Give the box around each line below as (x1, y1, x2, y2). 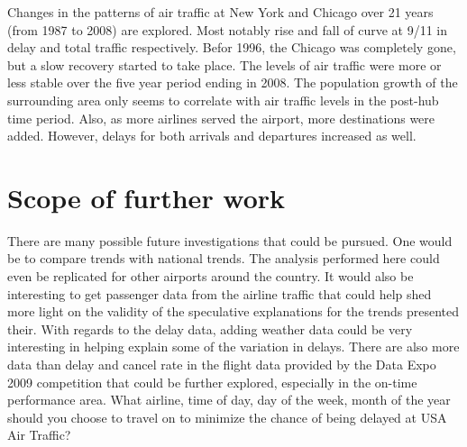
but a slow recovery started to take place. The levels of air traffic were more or (7, 55, 442, 74)
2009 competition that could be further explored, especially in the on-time (7, 372, 417, 391)
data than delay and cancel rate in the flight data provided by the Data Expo (7, 355, 436, 374)
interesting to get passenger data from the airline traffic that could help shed (7, 284, 432, 303)
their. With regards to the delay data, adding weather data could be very (7, 319, 413, 338)
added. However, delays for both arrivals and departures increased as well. (7, 126, 417, 145)
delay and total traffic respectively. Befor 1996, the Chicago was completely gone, (7, 38, 456, 57)
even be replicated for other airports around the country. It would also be (7, 267, 414, 286)
